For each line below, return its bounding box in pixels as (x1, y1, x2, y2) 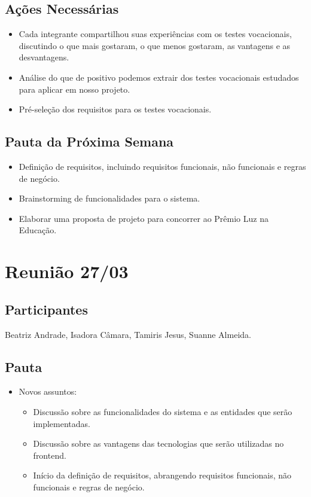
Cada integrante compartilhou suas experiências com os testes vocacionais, (19, 28, 292, 40)
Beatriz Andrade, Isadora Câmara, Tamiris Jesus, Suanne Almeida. (5, 328, 251, 340)
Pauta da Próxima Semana (5, 132, 174, 151)
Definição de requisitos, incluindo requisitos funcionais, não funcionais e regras (19, 160, 306, 172)
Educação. (19, 224, 57, 236)
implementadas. (33, 417, 90, 429)
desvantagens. (19, 51, 69, 63)
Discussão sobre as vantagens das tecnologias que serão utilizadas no (33, 437, 284, 450)
